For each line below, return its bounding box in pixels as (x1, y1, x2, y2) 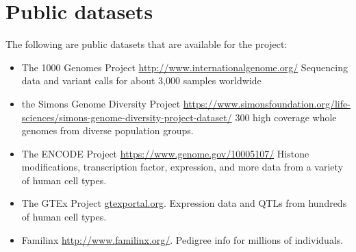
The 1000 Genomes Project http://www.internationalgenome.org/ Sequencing (21, 60, 348, 74)
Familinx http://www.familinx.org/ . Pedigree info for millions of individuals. (21, 232, 344, 247)
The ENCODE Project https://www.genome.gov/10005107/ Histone (21, 146, 309, 160)
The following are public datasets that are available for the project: (5, 37, 288, 51)
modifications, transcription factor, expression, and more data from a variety (21, 160, 344, 174)
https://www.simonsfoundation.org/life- (183, 96, 351, 110)
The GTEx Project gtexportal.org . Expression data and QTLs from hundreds (21, 196, 347, 210)
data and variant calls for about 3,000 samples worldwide (21, 73, 262, 88)
